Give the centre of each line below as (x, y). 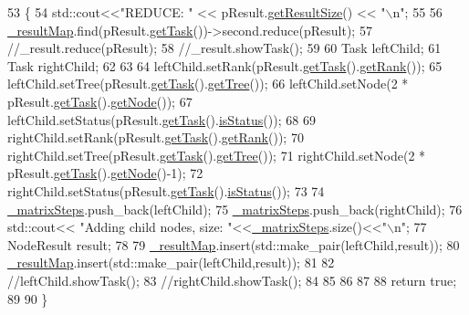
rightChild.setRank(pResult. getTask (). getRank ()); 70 (156, 137)
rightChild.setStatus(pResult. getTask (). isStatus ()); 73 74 (166, 190)
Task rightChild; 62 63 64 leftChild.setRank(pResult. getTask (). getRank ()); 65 (225, 65)
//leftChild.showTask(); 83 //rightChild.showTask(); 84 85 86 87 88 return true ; (232, 280)
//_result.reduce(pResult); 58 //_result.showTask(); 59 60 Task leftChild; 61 (224, 48)
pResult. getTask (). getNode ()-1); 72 (105, 173)
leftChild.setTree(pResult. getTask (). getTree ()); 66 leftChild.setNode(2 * (208, 84)
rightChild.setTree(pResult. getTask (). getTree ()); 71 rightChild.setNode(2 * (217, 155)
